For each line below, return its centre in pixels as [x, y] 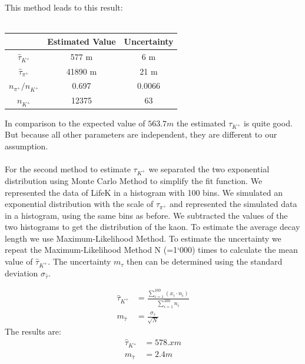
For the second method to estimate [68, 169]
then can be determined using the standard [205, 261]
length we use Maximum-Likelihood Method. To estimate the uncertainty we [143, 238]
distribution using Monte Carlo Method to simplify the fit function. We [134, 180]
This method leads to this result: [64, 7]
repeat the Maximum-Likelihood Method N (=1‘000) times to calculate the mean [151, 250]
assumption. [26, 146]
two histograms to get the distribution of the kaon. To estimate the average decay [152, 227]
